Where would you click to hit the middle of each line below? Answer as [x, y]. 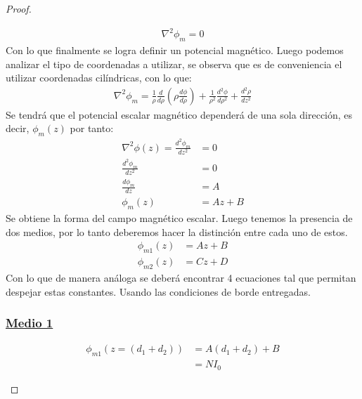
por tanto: [92, 128]
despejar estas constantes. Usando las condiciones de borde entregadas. [158, 291]
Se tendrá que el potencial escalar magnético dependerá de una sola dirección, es [179, 114]
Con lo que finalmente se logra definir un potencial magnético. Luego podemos [175, 50]
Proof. [19, 8]
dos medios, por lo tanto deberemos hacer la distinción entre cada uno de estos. [177, 231]
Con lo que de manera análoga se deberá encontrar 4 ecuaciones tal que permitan [181, 277]
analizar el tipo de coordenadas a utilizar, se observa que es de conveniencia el [174, 64]
